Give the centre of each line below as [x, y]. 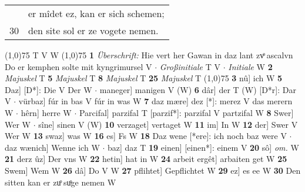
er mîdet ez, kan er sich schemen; [96, 13]
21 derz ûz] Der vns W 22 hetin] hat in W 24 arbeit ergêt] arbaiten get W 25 [146, 159]
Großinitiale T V [190, 66]
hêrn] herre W [46, 112]
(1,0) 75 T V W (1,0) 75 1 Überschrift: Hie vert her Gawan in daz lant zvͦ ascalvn [149, 55]
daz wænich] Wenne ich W [52, 147]
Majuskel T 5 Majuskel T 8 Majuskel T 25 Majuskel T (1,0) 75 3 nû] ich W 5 [144, 78]
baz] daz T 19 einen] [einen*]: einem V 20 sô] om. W [203, 147]
